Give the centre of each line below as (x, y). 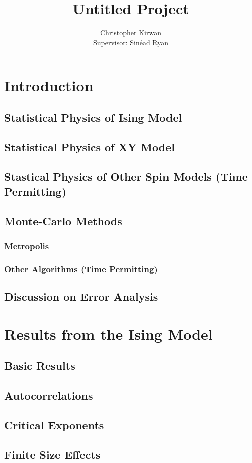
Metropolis (27, 245)
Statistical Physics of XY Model (89, 147)
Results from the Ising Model (108, 333)
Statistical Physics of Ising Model (93, 117)
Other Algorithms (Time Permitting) (81, 268)
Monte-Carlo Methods (63, 221)
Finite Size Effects (52, 454)
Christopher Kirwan (131, 32)
